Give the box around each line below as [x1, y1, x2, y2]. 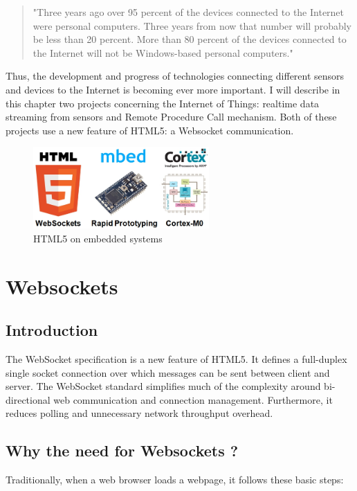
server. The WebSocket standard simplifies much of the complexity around [6, 379, 321, 393]
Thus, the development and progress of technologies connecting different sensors [6, 69, 345, 83]
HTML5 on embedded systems [33, 231, 163, 245]
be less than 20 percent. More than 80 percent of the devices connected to [33, 32, 347, 46]
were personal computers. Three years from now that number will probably [33, 18, 352, 33]
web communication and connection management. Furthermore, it [53, 392, 333, 407]
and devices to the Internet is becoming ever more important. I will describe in [6, 82, 340, 96]
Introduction [6, 319, 98, 341]
